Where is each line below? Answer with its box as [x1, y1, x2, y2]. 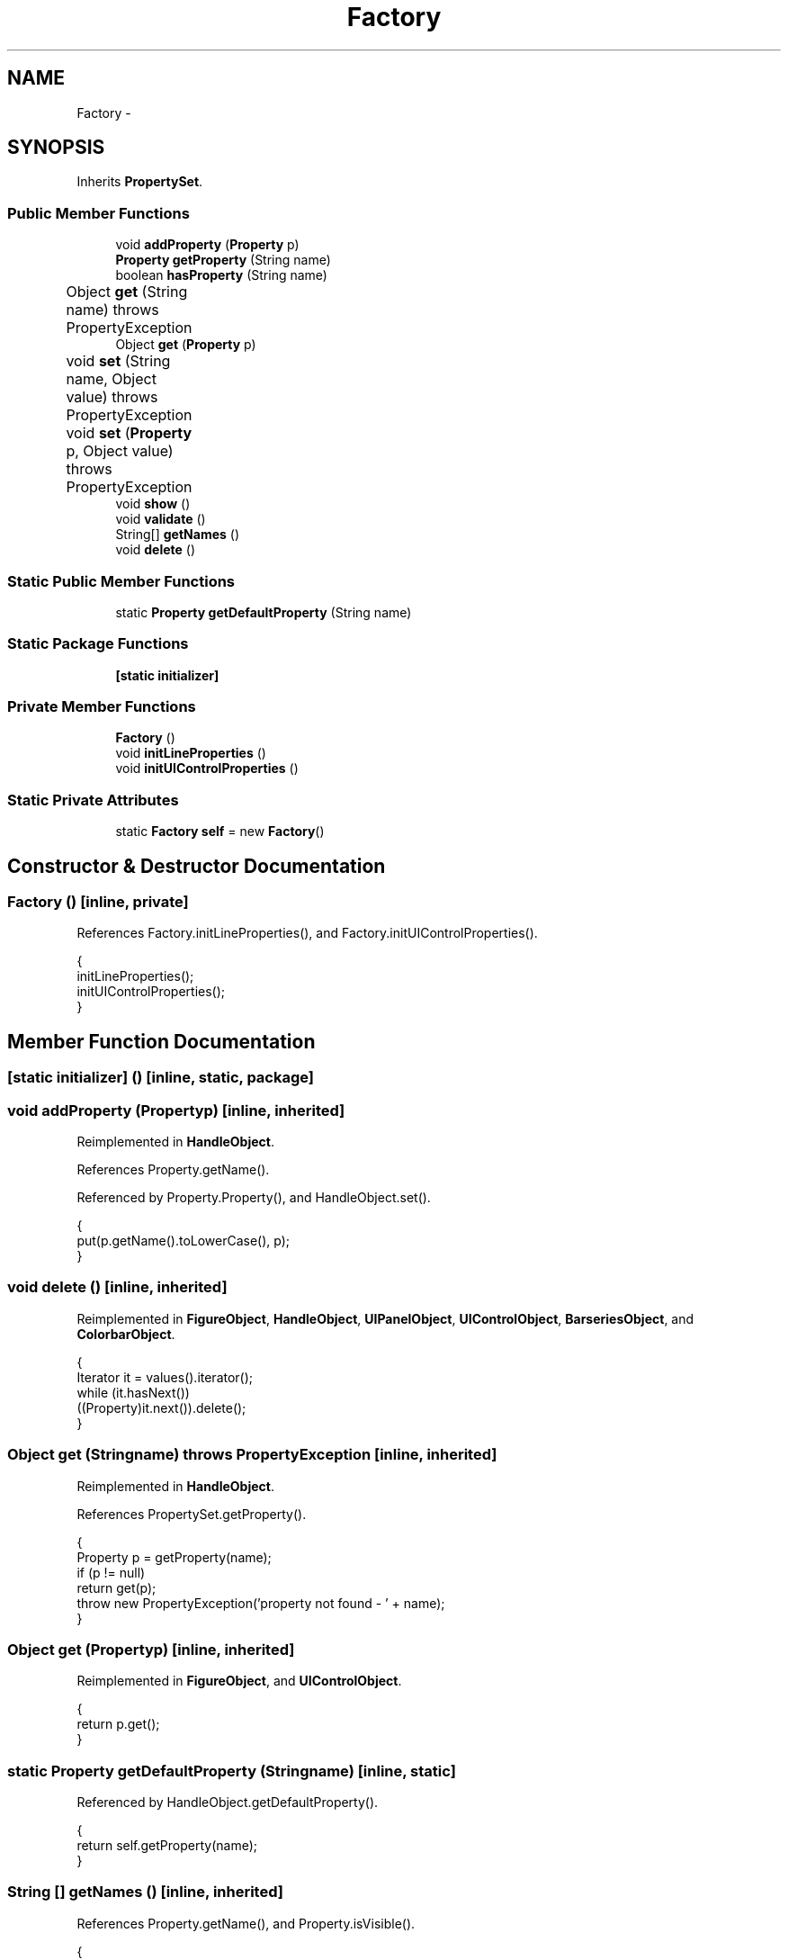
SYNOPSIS [7, 136, 105, 159]
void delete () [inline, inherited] [7, 1278, 228, 1297]
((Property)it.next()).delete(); [76, 1399, 246, 1416]
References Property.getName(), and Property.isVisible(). [76, 1915, 416, 1931]
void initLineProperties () [115, 745, 266, 761]
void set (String [66, 352, 171, 371]
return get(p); [76, 1579, 157, 1596]
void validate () [115, 511, 206, 527]
